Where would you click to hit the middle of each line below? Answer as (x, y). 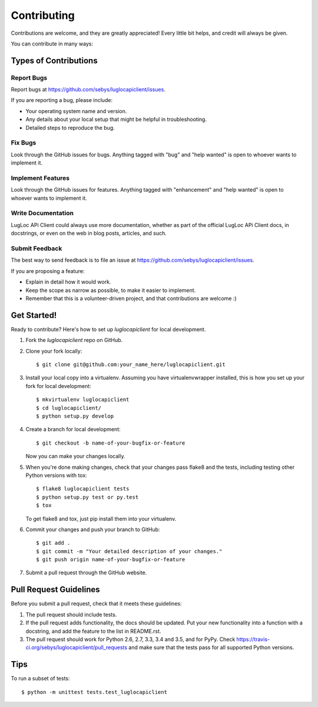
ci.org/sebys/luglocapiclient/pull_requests (77, 647)
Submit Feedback (37, 249)
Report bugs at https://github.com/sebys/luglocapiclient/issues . (88, 90)
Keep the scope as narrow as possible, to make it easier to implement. (111, 290)
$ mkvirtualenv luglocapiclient (83, 400)
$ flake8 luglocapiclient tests (83, 489)
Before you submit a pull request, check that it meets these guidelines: (96, 604)
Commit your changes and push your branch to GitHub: (93, 529)
